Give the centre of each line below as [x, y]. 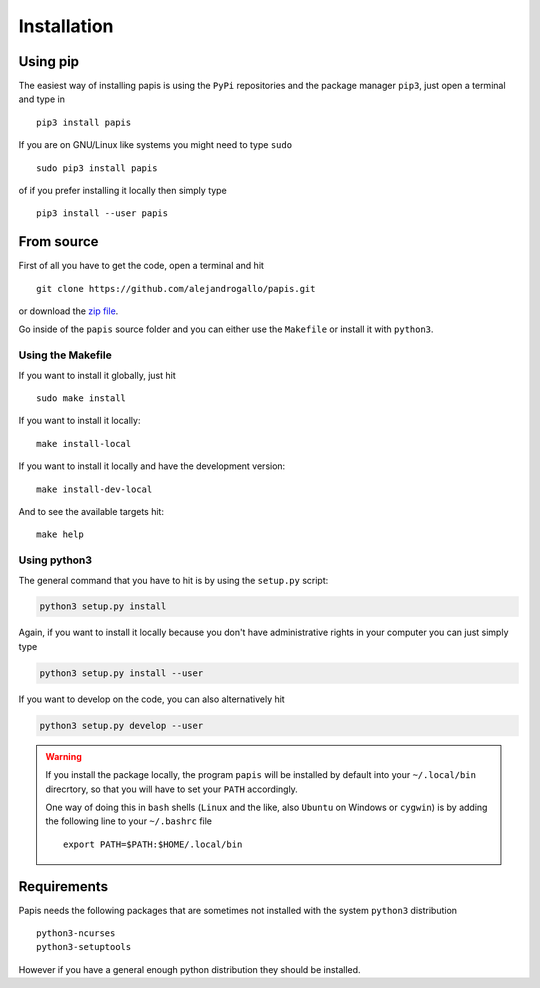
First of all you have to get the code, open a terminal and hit [141, 266]
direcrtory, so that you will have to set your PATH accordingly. [172, 789]
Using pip [49, 61]
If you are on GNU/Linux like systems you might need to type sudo [155, 145]
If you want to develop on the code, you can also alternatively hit [151, 699]
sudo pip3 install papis [97, 168]
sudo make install [81, 398]
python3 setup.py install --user [121, 673]
